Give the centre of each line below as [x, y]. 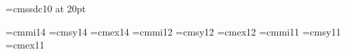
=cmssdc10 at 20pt [46, 8]
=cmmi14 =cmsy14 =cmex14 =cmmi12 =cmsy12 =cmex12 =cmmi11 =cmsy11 [173, 31]
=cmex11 [25, 45]
